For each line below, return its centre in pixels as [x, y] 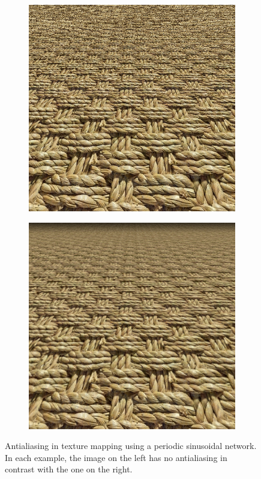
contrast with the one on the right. [69, 469]
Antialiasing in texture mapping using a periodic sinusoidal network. [131, 446]
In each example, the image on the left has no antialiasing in [116, 457]
